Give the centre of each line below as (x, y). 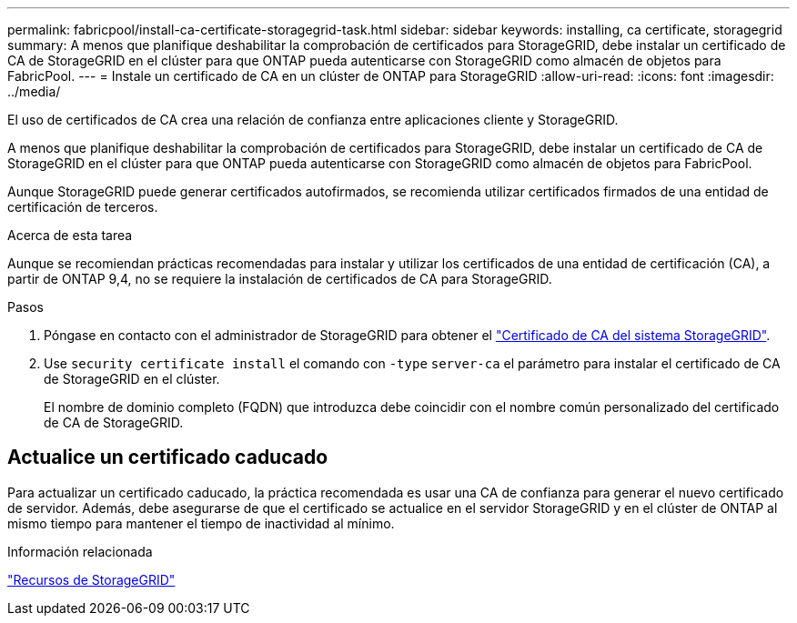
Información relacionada (80, 551)
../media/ (34, 91)
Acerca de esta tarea (70, 235)
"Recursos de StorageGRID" (91, 579)
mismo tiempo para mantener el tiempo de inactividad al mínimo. (201, 523)
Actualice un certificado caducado (168, 457)
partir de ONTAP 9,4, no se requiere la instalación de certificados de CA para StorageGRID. (280, 279)
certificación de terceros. (83, 207)
